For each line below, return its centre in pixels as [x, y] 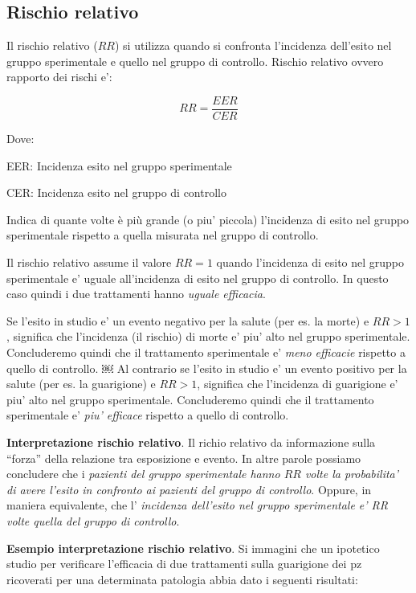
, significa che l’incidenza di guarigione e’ [298, 384]
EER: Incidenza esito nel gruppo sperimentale [119, 165]
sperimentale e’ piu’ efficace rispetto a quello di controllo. [148, 415]
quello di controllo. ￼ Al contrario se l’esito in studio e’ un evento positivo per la [207, 368]
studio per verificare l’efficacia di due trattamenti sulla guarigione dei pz [184, 564]
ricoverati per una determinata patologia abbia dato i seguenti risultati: [182, 579]
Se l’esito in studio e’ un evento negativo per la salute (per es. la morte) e [188, 320]
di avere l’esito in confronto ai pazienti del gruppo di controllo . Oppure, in [189, 489]
